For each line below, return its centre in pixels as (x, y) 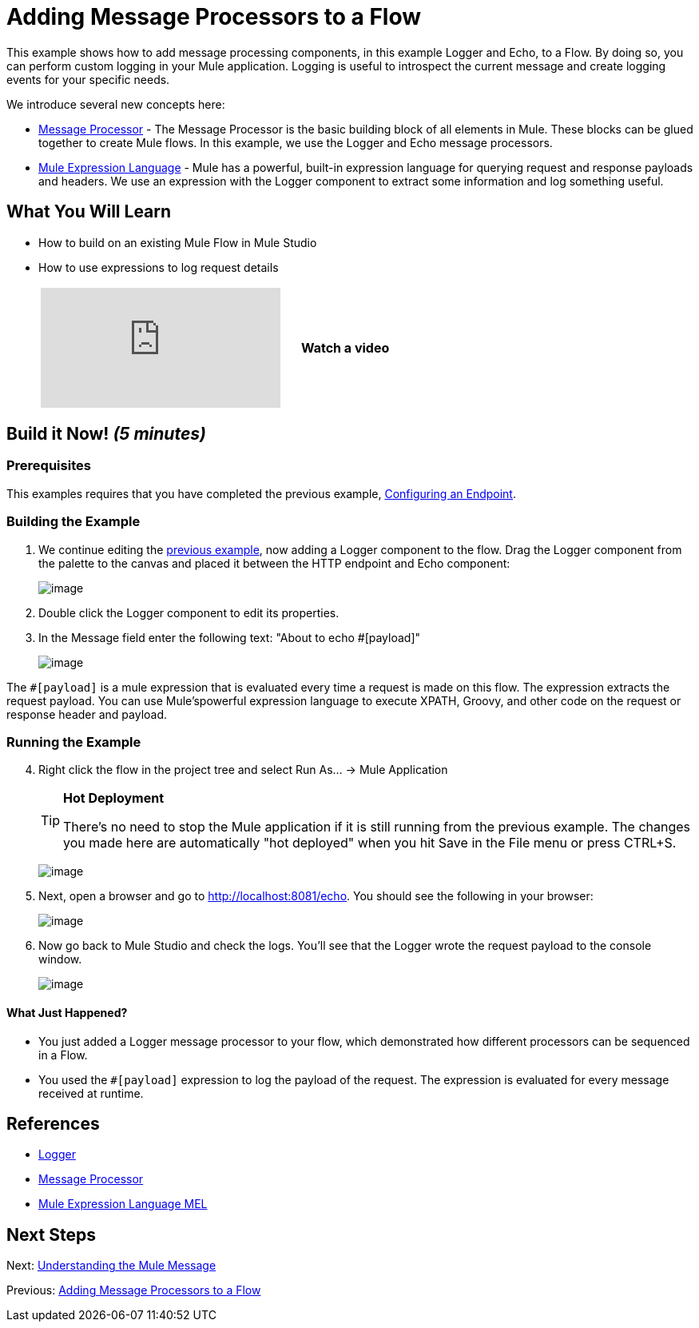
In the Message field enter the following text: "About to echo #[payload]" (230, 637)
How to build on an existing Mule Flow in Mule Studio (178, 242)
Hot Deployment (114, 798)
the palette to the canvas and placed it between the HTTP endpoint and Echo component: (274, 563)
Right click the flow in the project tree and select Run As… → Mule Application (243, 770)
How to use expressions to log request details (159, 267)
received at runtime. (91, 1093)
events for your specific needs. (88, 79)
